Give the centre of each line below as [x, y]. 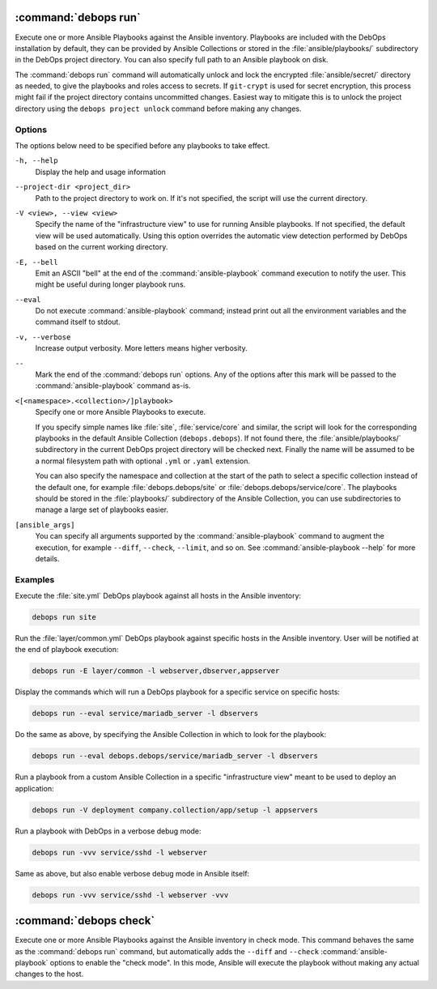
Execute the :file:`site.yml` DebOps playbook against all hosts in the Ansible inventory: [158, 596]
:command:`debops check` [85, 921]
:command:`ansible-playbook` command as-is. [113, 386]
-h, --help [36, 161]
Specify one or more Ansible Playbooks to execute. [121, 412]
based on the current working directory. [102, 247]
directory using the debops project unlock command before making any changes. [158, 109]
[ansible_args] [45, 525]
